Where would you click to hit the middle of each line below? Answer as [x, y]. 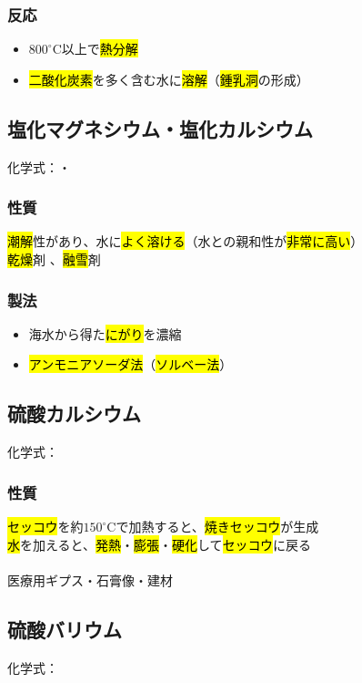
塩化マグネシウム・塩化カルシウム [160, 128]
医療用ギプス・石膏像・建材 [90, 580]
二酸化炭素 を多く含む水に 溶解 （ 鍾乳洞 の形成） [169, 79]
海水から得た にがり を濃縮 [105, 333]
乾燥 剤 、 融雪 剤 [54, 259]
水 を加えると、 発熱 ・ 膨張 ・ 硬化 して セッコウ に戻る [160, 544]
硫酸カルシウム [74, 414]
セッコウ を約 [45, 527]
